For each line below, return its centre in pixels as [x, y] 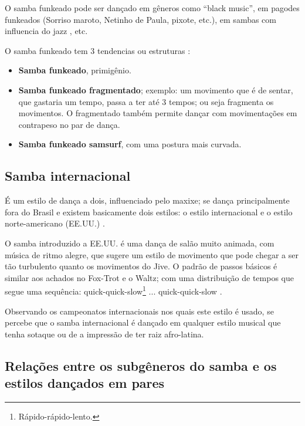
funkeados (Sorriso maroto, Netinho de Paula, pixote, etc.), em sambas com [140, 19]
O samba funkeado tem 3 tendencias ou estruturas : [98, 50]
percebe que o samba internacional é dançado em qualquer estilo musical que [143, 322]
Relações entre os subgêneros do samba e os [141, 365]
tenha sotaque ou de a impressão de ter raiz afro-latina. [104, 334]
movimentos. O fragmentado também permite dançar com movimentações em [158, 113]
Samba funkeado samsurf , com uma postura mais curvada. [130, 144]
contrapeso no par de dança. [69, 124]
